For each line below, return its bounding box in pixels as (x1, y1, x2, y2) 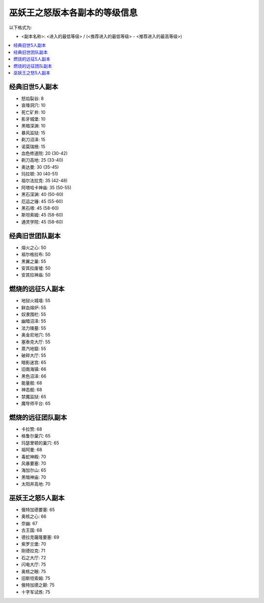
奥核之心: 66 (21, 513, 46, 519)
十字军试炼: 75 (21, 589, 51, 595)
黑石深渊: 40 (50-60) (21, 192, 64, 197)
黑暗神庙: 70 (21, 474, 46, 480)
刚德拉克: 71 (21, 548, 45, 554)
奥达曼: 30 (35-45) (21, 164, 59, 170)
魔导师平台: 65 (21, 401, 51, 407)
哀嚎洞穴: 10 (21, 102, 46, 108)
